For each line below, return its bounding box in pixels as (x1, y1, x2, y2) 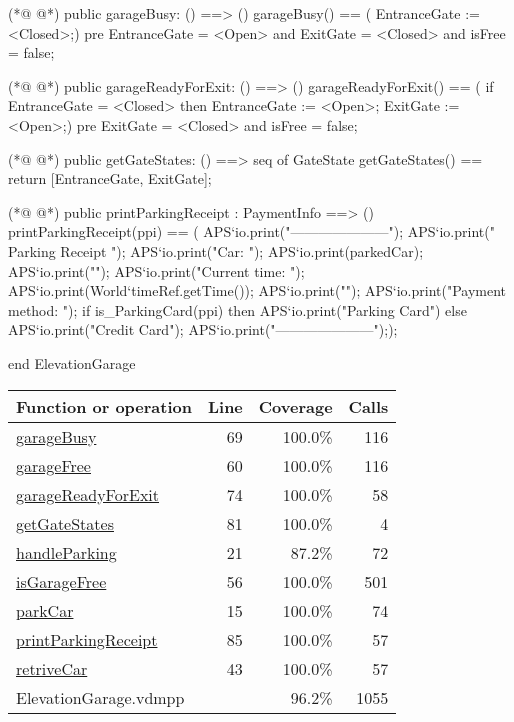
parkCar (16, 598, 74, 622)
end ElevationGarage (8, 352, 136, 373)
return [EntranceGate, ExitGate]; (8, 168, 212, 189)
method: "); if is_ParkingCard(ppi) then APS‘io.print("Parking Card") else (8, 299, 467, 320)
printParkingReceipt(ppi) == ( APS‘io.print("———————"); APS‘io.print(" (8, 221, 495, 242)
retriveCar (16, 656, 88, 680)
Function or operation (16, 394, 192, 418)
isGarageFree (16, 569, 107, 593)
